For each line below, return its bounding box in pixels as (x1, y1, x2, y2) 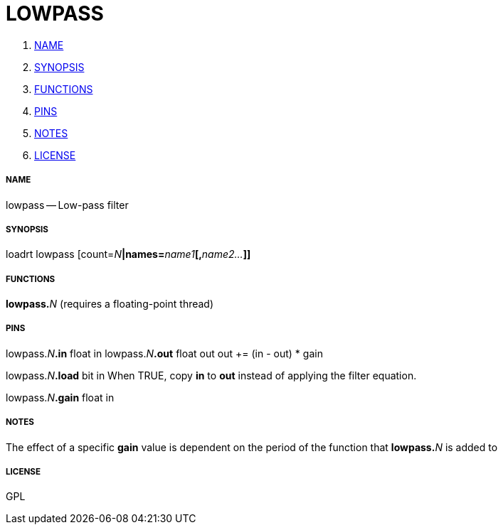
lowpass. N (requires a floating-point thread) (6, 298, 214, 310)
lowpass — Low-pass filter (6, 198, 129, 211)
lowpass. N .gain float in (6, 391, 115, 404)
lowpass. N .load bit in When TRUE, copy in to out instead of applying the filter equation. (6, 369, 417, 382)
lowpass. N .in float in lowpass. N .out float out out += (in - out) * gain (6, 347, 323, 359)
